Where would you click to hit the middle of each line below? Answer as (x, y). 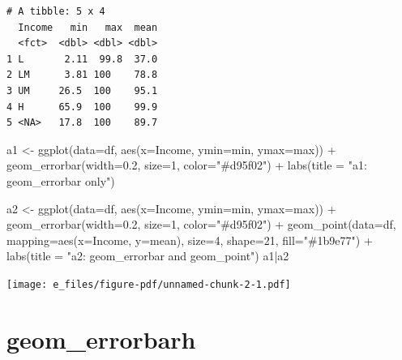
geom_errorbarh (101, 339)
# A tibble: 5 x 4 (56, 11)
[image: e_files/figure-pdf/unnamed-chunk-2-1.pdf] (149, 284)
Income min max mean (88, 27)
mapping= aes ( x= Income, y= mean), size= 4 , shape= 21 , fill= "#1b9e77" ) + (190, 240)
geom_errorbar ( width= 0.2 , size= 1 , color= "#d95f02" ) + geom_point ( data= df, (201, 224)
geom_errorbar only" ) (61, 180)
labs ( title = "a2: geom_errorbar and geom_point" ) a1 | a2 (148, 256)
